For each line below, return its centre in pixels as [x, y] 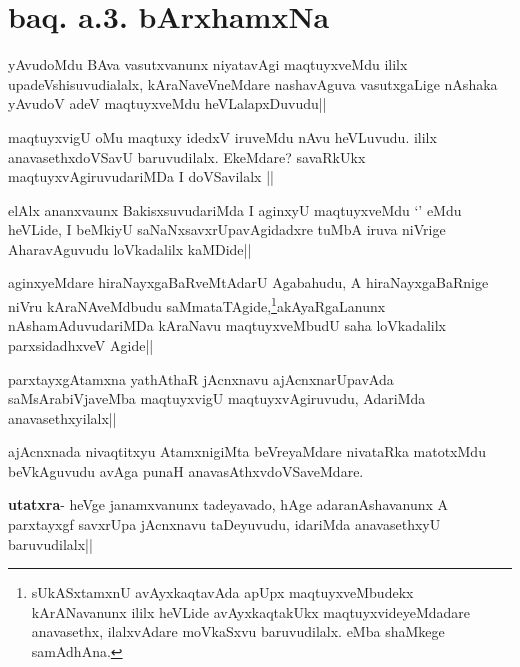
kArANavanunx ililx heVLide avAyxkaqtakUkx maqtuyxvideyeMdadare [251, 611]
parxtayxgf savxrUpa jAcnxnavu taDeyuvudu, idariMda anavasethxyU [224, 524]
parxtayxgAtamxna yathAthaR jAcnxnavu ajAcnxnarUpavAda [201, 378]
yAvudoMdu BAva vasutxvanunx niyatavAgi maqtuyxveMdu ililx [208, 64]
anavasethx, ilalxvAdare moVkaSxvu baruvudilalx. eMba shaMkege [238, 631]
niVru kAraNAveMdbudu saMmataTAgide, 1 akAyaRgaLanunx [197, 304]
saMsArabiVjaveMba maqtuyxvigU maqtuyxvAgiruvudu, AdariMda [217, 398]
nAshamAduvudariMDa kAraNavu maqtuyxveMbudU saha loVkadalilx [227, 325]
